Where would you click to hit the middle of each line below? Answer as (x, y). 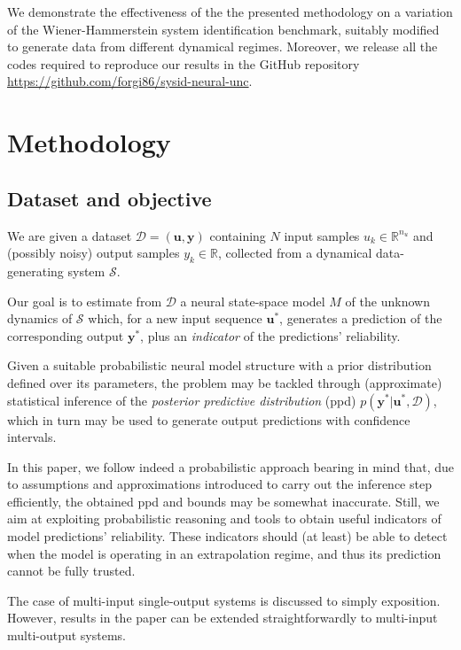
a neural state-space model (253, 301)
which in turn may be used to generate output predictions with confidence (209, 419)
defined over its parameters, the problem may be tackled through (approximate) (225, 382)
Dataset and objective (109, 198)
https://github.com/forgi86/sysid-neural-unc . (130, 81)
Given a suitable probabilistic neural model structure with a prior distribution (219, 365)
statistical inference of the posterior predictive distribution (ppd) (182, 400)
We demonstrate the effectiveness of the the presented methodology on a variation (230, 12)
